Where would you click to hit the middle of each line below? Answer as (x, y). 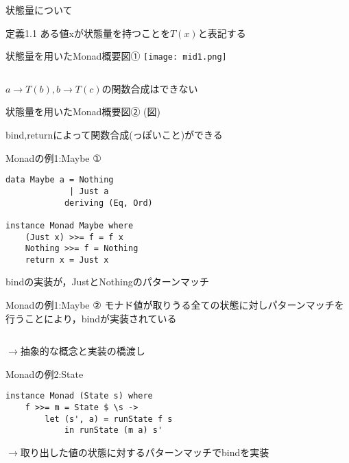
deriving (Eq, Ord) (108, 203)
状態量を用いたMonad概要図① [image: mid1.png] (116, 56)
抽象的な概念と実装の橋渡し (83, 351)
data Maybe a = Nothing (60, 180)
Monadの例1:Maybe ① (53, 157)
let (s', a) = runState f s (109, 419)
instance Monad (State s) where (79, 396)
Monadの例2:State (45, 373)
